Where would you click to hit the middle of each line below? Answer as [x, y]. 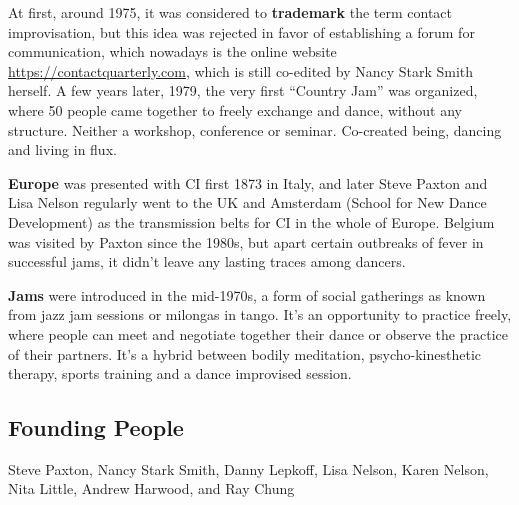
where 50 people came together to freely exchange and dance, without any [235, 109]
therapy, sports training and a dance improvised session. [180, 373]
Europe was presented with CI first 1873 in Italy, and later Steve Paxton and [248, 182]
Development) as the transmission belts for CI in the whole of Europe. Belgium [251, 221]
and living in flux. [62, 149]
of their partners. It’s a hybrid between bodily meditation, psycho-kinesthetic [245, 353]
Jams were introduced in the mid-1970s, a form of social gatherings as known [247, 294]
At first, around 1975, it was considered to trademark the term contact [230, 12]
